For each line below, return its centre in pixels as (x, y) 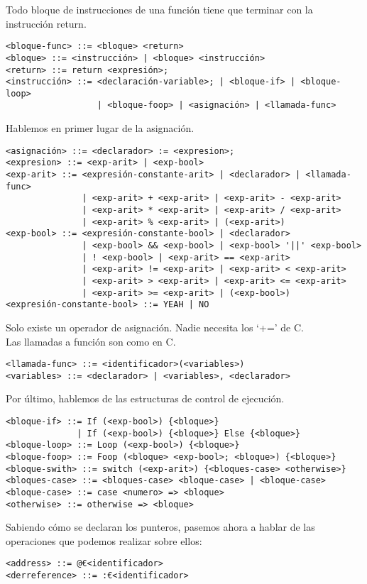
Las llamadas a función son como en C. (91, 341)
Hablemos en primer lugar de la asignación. (100, 128)
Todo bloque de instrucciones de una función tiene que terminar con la (159, 9)
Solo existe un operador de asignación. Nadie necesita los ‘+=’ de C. (155, 327)
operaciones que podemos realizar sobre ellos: (104, 540)
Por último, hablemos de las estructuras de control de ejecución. (145, 398)
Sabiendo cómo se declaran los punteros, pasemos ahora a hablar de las (160, 527)
